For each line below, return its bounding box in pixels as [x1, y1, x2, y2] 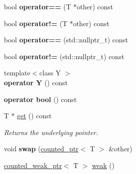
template [4, 68, 30, 78]
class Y [39, 68, 61, 78]
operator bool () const [4, 94, 77, 104]
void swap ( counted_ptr [4, 143, 79, 154]
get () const [17, 110, 52, 121]
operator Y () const [4, 77, 68, 87]
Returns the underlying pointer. [4, 127, 98, 137]
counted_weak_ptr [4, 160, 62, 170]
